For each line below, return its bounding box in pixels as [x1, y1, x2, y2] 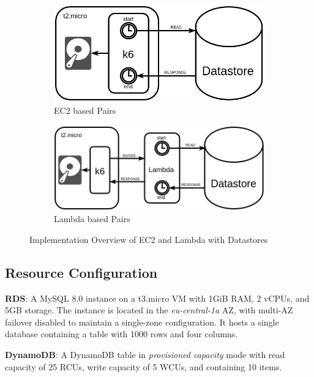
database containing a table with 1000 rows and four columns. [5, 327, 238, 340]
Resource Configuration [5, 263, 158, 282]
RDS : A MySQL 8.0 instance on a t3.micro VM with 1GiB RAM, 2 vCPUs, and [5, 291, 310, 304]
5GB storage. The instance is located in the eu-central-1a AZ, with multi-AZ [5, 304, 293, 316]
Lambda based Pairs [54, 212, 130, 225]
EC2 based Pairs [54, 104, 116, 117]
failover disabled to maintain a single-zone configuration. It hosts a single [5, 315, 279, 328]
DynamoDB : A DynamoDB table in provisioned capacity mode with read [5, 348, 285, 361]
